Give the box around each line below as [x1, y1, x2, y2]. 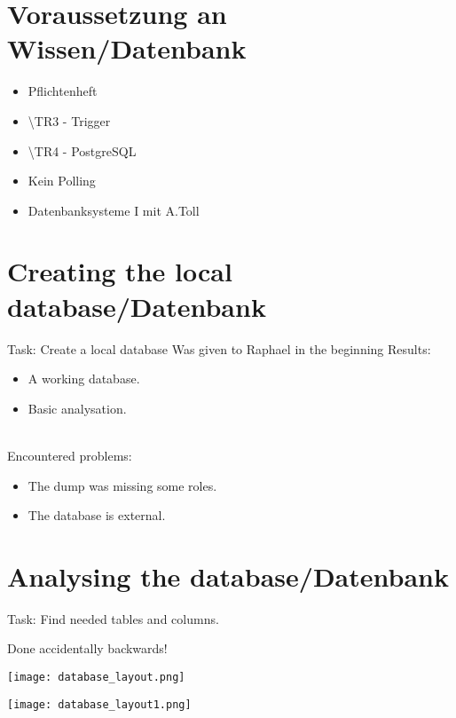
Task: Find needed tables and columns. [7, 609, 219, 627]
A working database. [28, 369, 140, 388]
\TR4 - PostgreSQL [28, 141, 137, 160]
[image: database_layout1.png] [7, 698, 192, 711]
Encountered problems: [7, 446, 132, 464]
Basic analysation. [28, 398, 127, 417]
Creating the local [7, 253, 232, 289]
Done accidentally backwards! [7, 639, 168, 658]
